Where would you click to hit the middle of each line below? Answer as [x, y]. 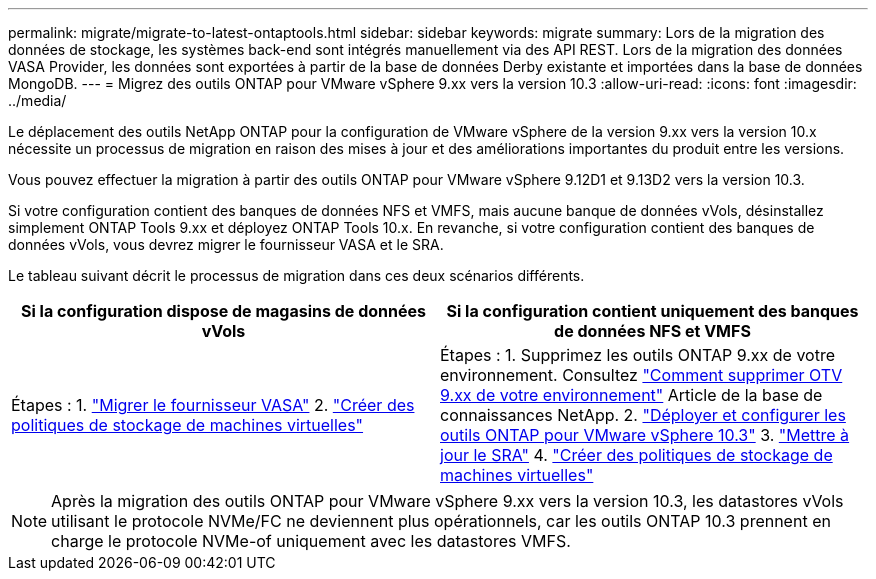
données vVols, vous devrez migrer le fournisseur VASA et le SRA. [226, 244]
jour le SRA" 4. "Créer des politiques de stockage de [636, 455]
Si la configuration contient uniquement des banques [652, 311]
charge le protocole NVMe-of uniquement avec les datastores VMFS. [311, 541]
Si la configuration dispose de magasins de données [223, 311]
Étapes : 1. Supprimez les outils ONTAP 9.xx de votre [637, 355]
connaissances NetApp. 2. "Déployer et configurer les [643, 415]
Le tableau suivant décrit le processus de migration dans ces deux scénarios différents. [296, 275]
